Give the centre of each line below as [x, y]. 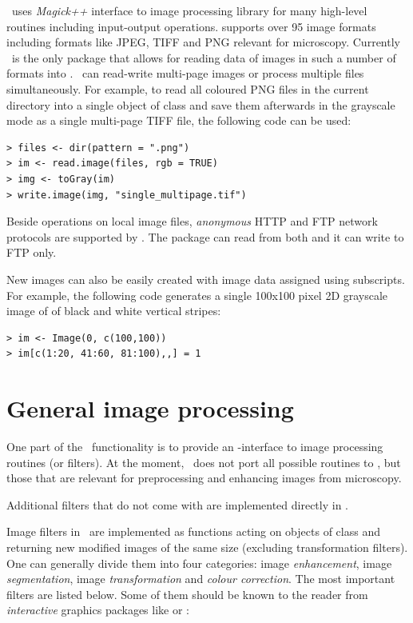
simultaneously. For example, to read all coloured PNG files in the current [188, 88]
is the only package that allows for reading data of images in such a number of [204, 57]
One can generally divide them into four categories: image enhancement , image [199, 563]
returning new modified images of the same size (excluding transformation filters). [207, 547]
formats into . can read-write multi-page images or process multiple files [185, 73]
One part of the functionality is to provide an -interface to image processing [195, 446]
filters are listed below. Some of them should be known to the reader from [187, 594]
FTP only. [32, 252]
